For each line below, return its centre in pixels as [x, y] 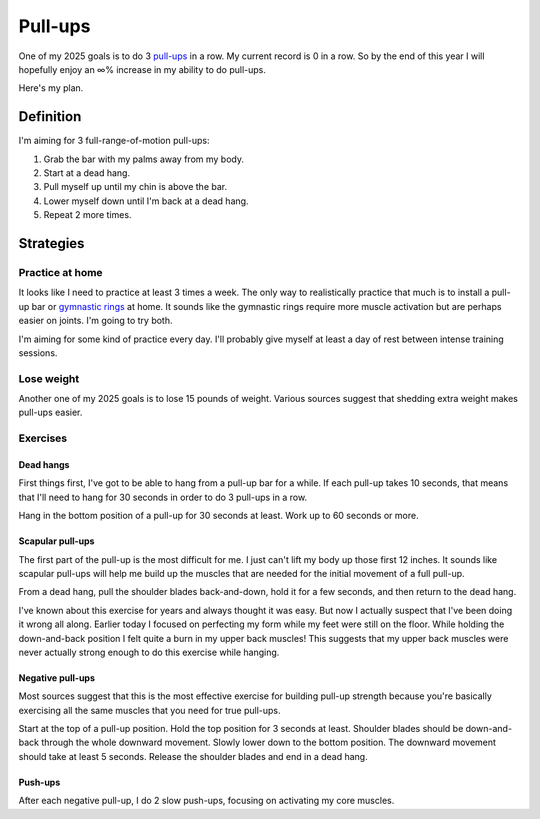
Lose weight [49, 378]
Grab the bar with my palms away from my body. [144, 159]
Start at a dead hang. [86, 173]
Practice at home [61, 272]
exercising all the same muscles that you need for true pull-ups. [149, 710]
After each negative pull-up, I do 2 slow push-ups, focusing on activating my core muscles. [206, 801]
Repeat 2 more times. [87, 215]
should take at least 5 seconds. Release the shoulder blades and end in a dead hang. [193, 756]
